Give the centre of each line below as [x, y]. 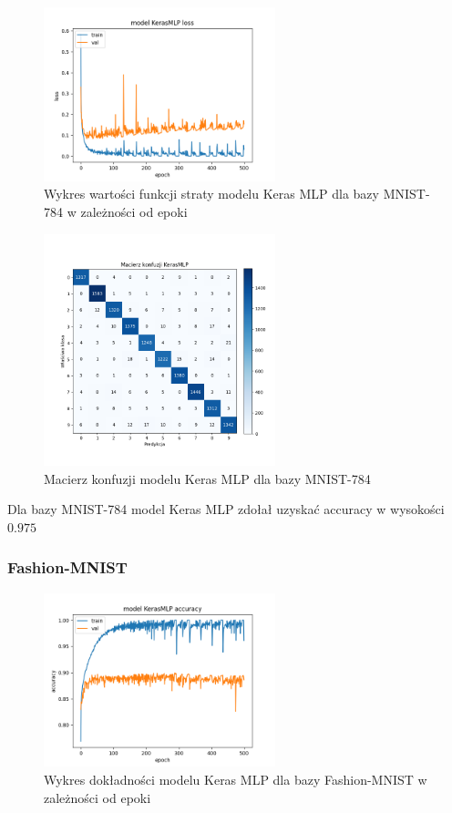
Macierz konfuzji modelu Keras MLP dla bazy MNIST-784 [207, 478]
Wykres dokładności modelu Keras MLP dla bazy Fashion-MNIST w [236, 779]
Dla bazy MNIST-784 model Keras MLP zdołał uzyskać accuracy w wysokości [226, 509]
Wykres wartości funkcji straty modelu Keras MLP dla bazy [211, 194]
